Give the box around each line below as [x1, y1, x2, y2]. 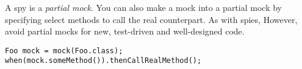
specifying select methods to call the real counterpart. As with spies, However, [5, 13, 298, 25]
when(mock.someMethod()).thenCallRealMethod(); [5, 56, 202, 65]
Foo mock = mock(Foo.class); [5, 46, 123, 55]
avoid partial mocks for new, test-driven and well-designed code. [5, 25, 245, 38]
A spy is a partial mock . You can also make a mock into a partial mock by [5, 1, 282, 13]
